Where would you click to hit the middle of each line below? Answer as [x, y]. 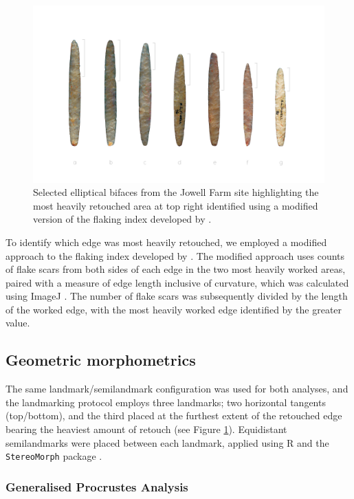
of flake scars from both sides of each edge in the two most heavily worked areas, [176, 269]
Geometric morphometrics [101, 360]
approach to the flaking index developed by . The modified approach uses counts [175, 255]
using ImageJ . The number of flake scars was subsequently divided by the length [177, 296]
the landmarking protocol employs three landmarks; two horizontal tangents [166, 402]
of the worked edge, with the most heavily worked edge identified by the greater [174, 309]
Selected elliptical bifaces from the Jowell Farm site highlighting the [176, 192]
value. [18, 323]
